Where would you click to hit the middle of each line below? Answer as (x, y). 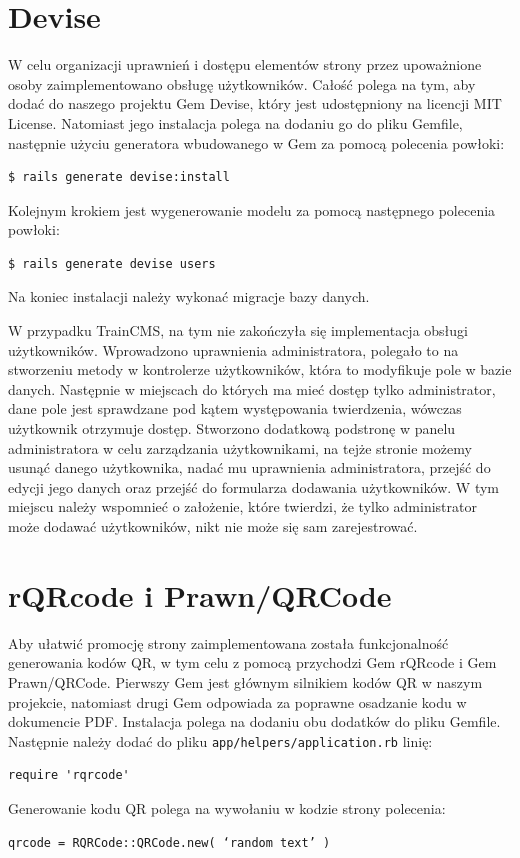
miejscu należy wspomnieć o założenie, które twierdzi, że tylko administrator (242, 506)
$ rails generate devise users (112, 263)
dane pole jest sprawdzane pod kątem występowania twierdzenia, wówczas (235, 408)
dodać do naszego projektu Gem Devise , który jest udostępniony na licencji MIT (255, 103)
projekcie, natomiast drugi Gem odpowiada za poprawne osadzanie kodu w (237, 701)
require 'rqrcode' (69, 775)
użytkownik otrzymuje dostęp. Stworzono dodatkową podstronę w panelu (232, 428)
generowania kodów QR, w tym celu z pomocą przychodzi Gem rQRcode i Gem (252, 662)
